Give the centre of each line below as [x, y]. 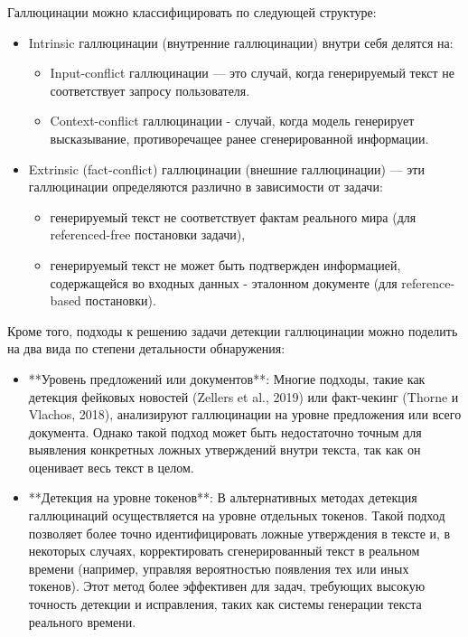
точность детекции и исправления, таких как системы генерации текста [225, 604]
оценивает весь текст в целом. [111, 467]
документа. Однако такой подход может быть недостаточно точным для [225, 431]
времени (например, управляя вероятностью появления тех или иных [219, 568]
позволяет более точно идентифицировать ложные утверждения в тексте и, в [239, 533]
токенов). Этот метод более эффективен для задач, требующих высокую [227, 586]
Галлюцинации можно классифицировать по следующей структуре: [192, 12]
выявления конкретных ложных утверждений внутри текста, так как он [225, 450]
